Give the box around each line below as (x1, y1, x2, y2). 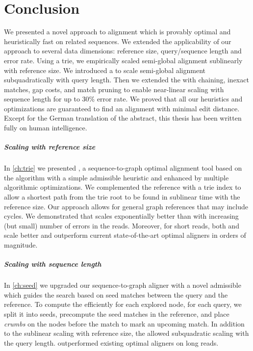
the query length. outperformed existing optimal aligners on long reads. (4, 337, 219, 348)
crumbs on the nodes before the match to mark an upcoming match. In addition (4, 318, 245, 328)
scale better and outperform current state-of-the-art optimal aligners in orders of (4, 230, 246, 240)
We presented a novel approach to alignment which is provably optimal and (4, 26, 231, 37)
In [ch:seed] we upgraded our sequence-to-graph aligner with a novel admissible (4, 280, 241, 290)
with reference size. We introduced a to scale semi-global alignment (4, 65, 205, 75)
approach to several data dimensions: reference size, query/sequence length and (4, 46, 242, 56)
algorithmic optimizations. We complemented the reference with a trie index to (4, 182, 241, 192)
